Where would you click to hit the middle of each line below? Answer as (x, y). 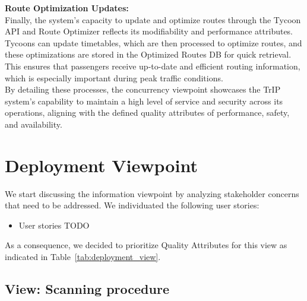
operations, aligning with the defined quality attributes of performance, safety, (147, 113)
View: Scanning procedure (87, 289)
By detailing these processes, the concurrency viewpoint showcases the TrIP (143, 89)
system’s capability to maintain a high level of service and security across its (144, 101)
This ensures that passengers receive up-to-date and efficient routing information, (153, 66)
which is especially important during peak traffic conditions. (114, 77)
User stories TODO (54, 225)
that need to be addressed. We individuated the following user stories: (132, 205)
